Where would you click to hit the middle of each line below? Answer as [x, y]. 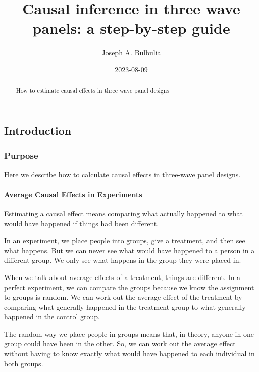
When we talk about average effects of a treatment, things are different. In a [122, 277]
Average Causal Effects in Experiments [73, 194]
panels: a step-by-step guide [131, 28]
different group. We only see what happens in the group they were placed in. [123, 260]
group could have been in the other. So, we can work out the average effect [120, 343]
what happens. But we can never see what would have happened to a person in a [129, 250]
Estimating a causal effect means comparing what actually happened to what [123, 213]
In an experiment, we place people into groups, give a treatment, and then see [125, 240]
